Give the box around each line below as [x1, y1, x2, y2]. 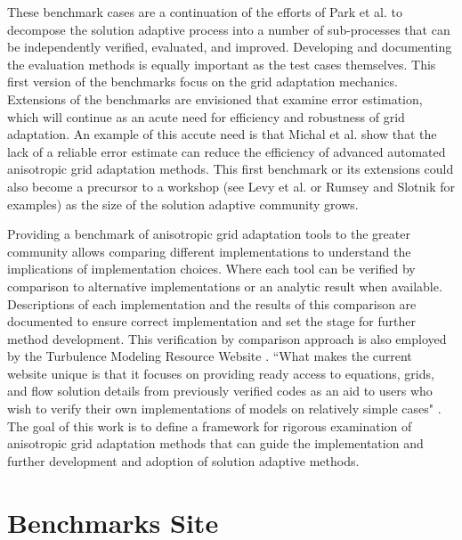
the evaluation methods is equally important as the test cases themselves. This [7, 54, 436, 73]
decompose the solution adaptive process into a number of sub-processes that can [7, 20, 450, 38]
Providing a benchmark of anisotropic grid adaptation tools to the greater [7, 225, 410, 243]
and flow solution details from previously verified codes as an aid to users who [7, 381, 433, 400]
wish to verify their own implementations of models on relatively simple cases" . [7, 399, 442, 418]
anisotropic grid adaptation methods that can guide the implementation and [7, 434, 424, 453]
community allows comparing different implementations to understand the [7, 241, 411, 260]
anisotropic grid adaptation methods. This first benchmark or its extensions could [7, 160, 454, 178]
